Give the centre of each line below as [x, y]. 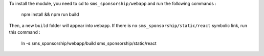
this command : [25, 32]
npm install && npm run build [50, 14]
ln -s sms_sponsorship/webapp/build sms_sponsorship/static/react [89, 43]
